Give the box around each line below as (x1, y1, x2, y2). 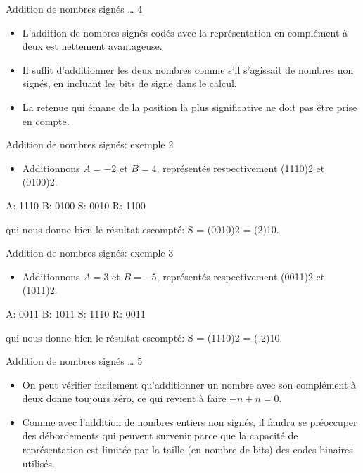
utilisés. (22, 455, 55, 470)
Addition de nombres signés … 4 (6, 1, 143, 15)
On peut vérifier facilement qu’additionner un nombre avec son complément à (22, 377, 357, 391)
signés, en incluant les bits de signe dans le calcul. (22, 76, 237, 91)
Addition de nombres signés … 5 (6, 354, 143, 368)
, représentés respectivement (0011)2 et (156, 268, 325, 283)
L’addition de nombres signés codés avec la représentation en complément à (22, 25, 348, 39)
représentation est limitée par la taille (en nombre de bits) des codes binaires (22, 442, 353, 457)
